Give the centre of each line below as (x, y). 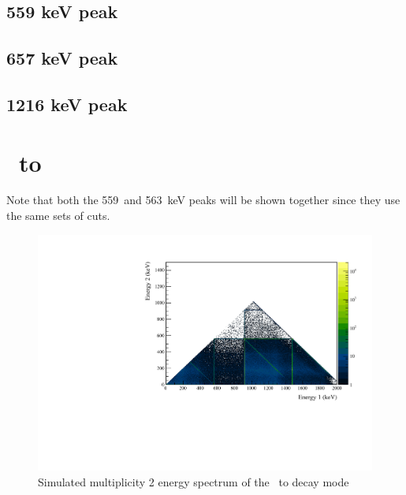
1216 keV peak (67, 104)
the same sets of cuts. (58, 216)
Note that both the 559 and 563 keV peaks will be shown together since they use (203, 200)
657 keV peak (62, 58)
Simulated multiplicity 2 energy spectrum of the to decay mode (194, 481)
